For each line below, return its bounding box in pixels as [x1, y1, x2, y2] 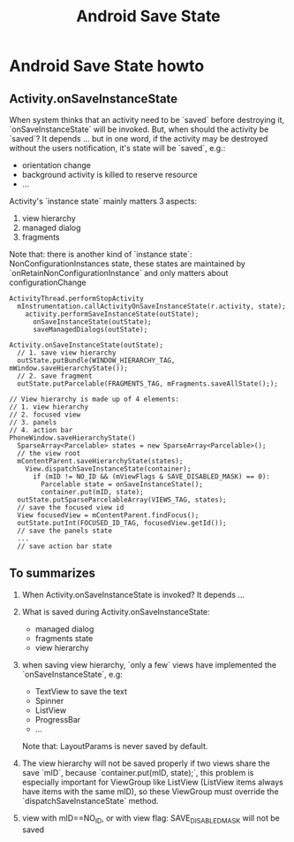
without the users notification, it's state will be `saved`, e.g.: [9, 143, 226, 153]
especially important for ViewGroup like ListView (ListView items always [21, 777, 284, 787]
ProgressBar [34, 714, 81, 724]
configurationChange [9, 277, 87, 287]
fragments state [34, 632, 94, 643]
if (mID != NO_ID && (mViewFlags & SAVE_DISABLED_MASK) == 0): [32, 472, 271, 481]
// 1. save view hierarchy [17, 348, 117, 357]
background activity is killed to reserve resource [21, 170, 198, 180]
